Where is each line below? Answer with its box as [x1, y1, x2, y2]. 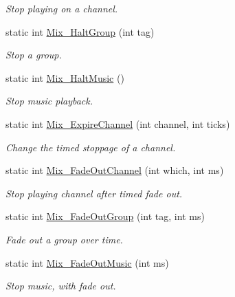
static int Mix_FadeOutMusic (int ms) [5, 255, 169, 269]
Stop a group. [5, 47, 62, 62]
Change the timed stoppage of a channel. [5, 140, 176, 154]
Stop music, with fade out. [5, 278, 116, 293]
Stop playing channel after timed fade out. [5, 186, 183, 200]
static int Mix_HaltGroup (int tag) [5, 24, 155, 38]
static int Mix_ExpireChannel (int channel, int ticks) [5, 116, 230, 131]
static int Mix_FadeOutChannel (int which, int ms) [5, 163, 224, 177]
